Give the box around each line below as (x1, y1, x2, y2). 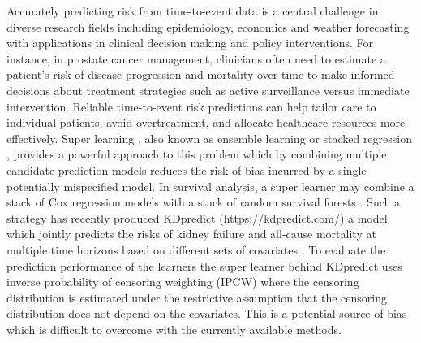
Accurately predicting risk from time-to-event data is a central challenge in (6, 2, 379, 19)
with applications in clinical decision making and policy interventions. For (6, 34, 374, 51)
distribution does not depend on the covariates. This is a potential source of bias (6, 305, 407, 322)
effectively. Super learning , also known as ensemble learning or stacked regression (6, 129, 413, 146)
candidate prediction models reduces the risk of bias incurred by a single (6, 161, 367, 178)
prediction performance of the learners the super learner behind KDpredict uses (6, 257, 402, 274)
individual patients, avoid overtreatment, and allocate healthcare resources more (6, 114, 406, 131)
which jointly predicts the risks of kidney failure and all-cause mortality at (6, 225, 376, 242)
